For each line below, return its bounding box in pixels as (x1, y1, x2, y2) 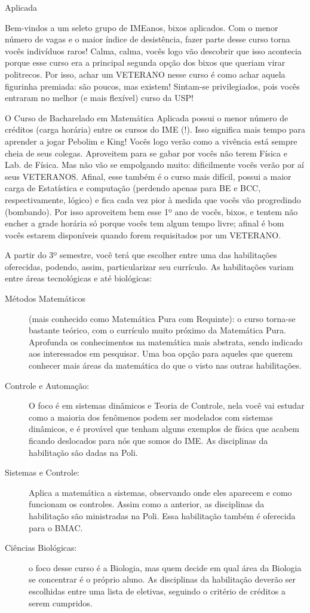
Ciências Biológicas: (5, 541, 77, 554)
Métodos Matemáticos (5, 292, 86, 305)
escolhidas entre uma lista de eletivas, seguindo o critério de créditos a (29, 584, 286, 597)
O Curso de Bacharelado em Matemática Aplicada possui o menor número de (5, 111, 288, 124)
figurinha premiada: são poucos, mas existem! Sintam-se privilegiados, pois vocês (5, 79, 300, 92)
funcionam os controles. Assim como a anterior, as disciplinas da (29, 498, 265, 510)
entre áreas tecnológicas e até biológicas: (5, 272, 152, 284)
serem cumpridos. (29, 596, 93, 609)
